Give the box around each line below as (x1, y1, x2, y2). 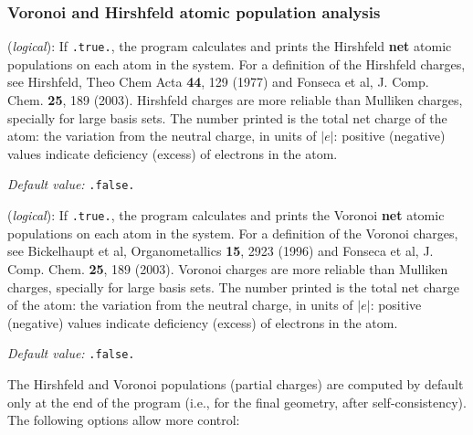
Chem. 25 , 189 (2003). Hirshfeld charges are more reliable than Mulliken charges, (7, 90, 463, 110)
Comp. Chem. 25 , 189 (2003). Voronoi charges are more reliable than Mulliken (7, 259, 448, 278)
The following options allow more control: (7, 410, 240, 430)
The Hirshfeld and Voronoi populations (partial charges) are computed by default (7, 374, 464, 393)
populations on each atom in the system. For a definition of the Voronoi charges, (7, 223, 458, 242)
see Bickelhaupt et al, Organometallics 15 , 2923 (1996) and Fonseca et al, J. (7, 241, 434, 260)
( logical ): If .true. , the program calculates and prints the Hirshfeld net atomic (7, 37, 452, 56)
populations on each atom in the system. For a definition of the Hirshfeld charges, (7, 54, 466, 73)
